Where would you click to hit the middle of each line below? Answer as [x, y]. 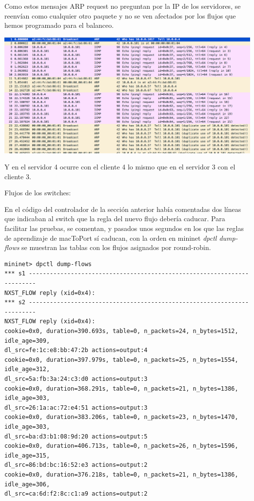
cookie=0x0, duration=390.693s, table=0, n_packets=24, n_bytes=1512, [121, 331]
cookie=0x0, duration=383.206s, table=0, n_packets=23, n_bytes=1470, [121, 417]
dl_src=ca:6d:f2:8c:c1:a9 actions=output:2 [76, 494]
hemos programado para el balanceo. [59, 25]
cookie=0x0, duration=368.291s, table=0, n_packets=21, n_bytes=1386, [121, 388]
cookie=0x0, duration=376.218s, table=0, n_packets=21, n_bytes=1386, [121, 474]
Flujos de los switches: [38, 193]
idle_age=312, [27, 369]
